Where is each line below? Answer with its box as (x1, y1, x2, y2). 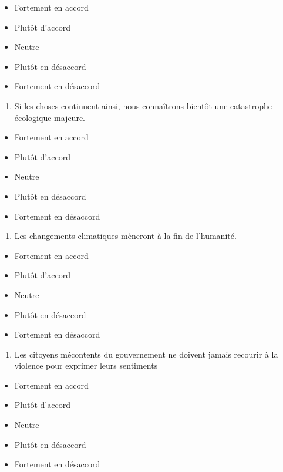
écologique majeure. (14, 111, 86, 123)
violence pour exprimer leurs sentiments (14, 359, 158, 372)
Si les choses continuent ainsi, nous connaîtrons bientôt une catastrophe (14, 99, 272, 112)
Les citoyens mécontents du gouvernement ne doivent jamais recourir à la (14, 348, 278, 360)
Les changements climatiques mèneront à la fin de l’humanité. (14, 230, 237, 242)
